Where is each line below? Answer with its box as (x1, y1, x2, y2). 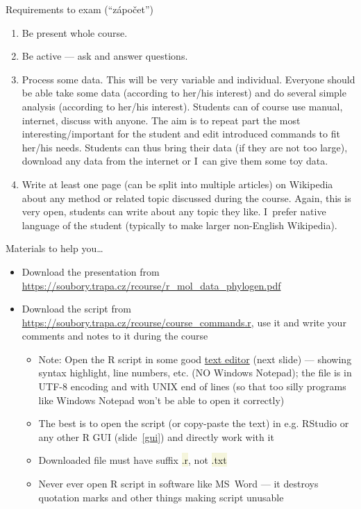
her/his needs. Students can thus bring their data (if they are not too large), (22, 140, 348, 154)
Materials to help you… (6, 241, 103, 256)
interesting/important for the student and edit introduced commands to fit (22, 126, 340, 141)
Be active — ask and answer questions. (22, 49, 188, 63)
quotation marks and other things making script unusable (38, 490, 284, 504)
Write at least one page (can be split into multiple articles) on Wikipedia (22, 176, 333, 191)
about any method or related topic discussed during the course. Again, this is (22, 190, 351, 205)
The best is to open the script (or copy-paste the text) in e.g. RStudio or (38, 416, 349, 431)
